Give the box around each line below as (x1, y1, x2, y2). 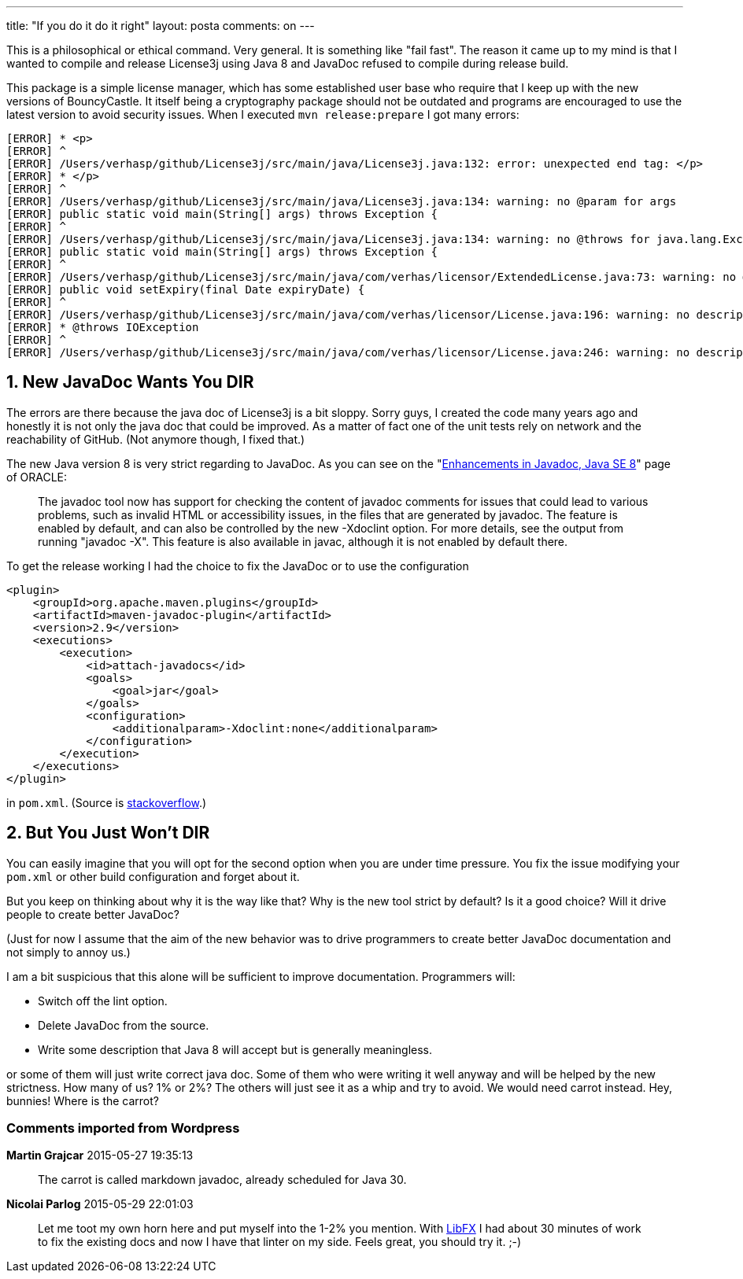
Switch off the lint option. (38, 993, 168, 1008)
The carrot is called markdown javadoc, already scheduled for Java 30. (38, 1173, 407, 1187)
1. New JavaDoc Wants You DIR (6, 372, 254, 393)
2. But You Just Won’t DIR (6, 823, 210, 843)
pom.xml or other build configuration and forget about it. (6, 869, 300, 883)
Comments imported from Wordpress (6, 1120, 240, 1137)
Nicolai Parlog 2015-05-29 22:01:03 (6, 1197, 194, 1211)
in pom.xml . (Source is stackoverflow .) (6, 795, 207, 809)
